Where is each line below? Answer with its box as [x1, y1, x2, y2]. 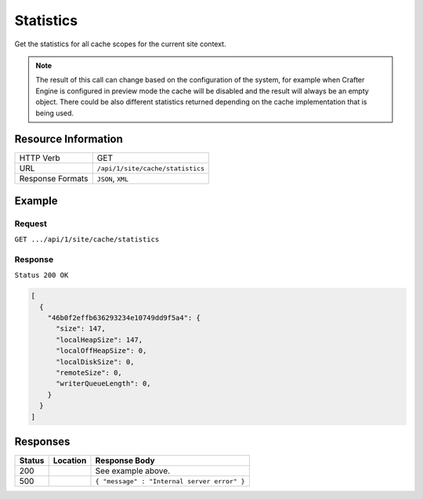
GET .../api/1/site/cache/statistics [14, 235, 160, 244]
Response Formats [19, 173, 89, 184]
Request [14, 218, 47, 229]
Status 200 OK [14, 271, 69, 280]
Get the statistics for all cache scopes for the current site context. [14, 39, 226, 49]
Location [52, 455, 87, 466]
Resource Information [14, 133, 123, 146]
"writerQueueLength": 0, [56, 379, 152, 388]
